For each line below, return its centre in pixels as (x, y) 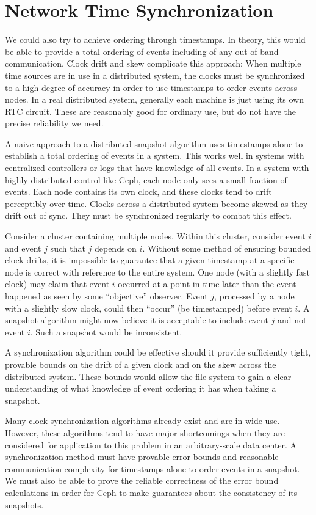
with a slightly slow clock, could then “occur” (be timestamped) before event (149, 308)
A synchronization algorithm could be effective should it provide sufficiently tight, (158, 352)
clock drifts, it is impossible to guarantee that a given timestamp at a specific (150, 260)
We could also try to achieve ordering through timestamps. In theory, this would (155, 39)
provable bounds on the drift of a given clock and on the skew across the (141, 364)
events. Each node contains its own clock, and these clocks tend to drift (138, 192)
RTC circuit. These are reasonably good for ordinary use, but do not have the (151, 111)
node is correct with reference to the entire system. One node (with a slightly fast (157, 272)
